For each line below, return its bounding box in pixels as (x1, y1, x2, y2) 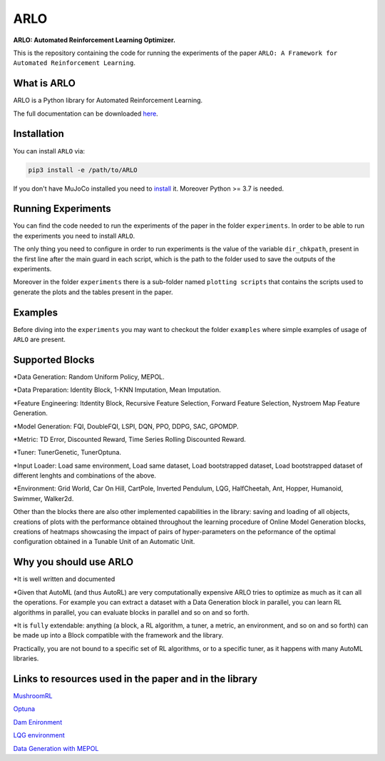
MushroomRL (13, 691, 53, 700)
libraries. (13, 654, 39, 663)
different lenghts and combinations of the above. (13, 471, 157, 480)
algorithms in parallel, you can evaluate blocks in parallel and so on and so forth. (13, 608, 250, 617)
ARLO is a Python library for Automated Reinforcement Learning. (13, 96, 203, 105)
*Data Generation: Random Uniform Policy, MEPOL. (13, 372, 165, 381)
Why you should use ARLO (13, 556, 134, 568)
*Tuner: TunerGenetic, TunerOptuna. (13, 448, 121, 457)
